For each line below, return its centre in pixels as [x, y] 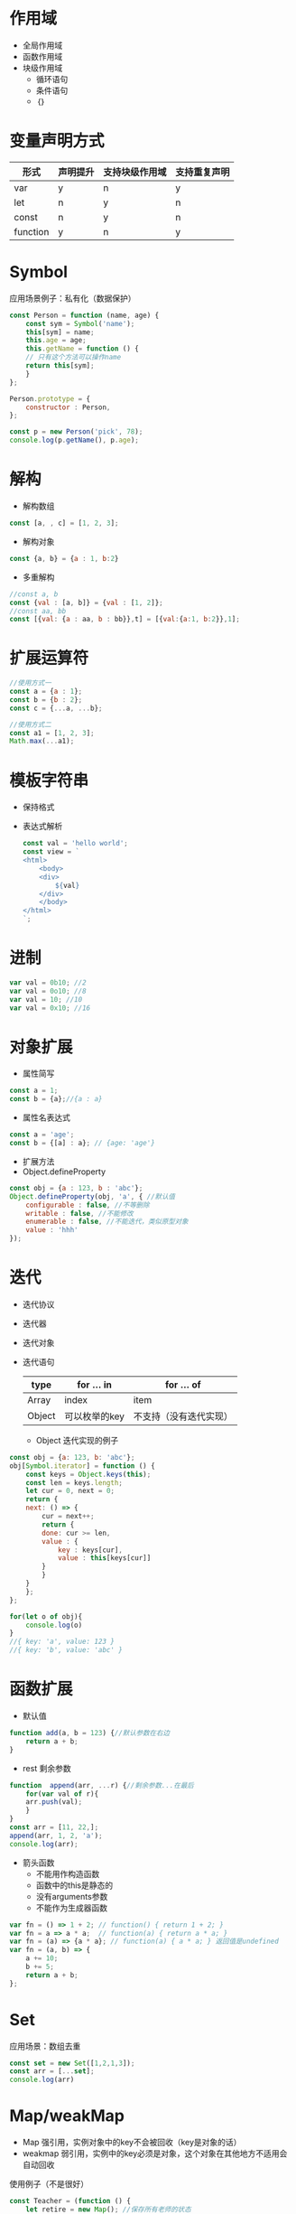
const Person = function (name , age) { [84, 315]
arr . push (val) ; [54, 1802]
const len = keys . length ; [74, 1482]
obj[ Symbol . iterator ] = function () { [82, 1466]
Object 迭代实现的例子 [77, 1440]
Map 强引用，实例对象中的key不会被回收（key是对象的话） [132, 2143]
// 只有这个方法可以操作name [74, 358]
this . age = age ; [56, 341]
